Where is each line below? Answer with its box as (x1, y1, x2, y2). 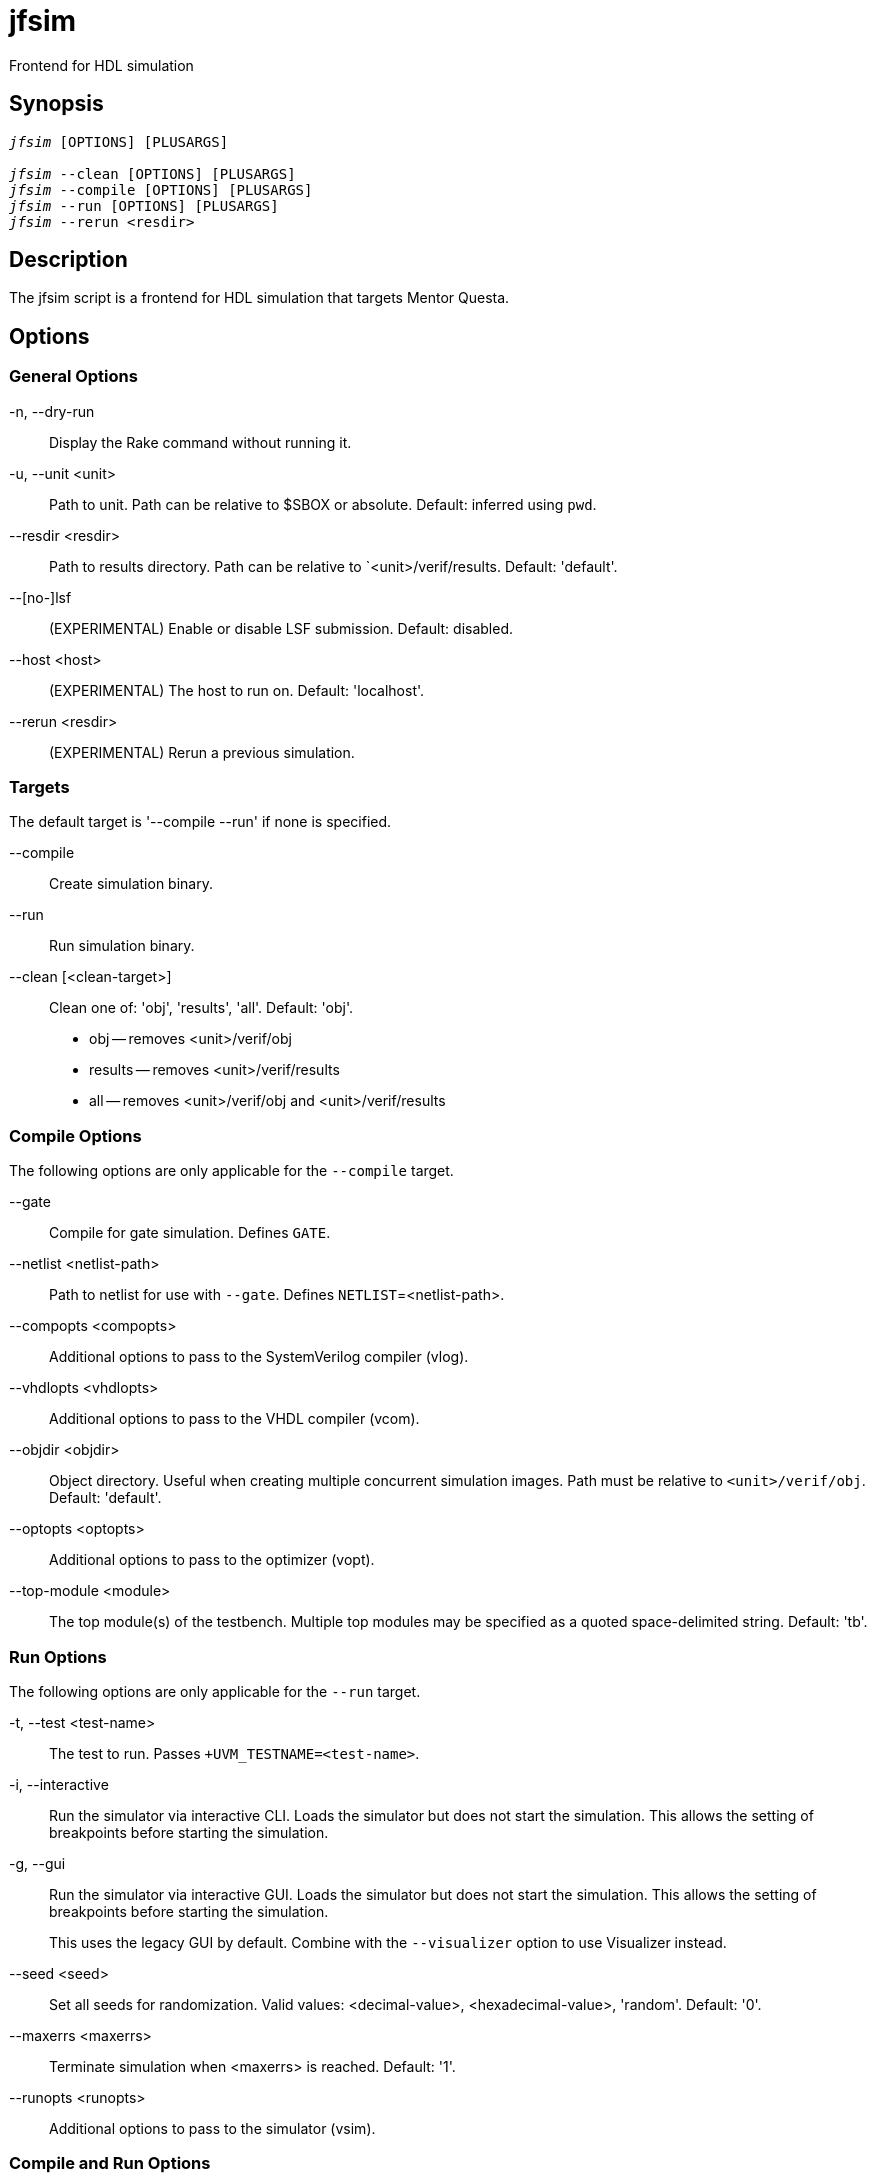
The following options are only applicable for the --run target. (9, 1682, 421, 1700)
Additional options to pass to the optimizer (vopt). (49, 1551, 375, 1569)
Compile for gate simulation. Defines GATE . (49, 1224, 331, 1242)
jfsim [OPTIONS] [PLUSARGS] (9, 133, 229, 150)
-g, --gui (9, 1854, 66, 1872)
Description (9, 247, 128, 273)
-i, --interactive (9, 1775, 109, 1793)
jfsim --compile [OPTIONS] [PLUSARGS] (9, 181, 313, 198)
